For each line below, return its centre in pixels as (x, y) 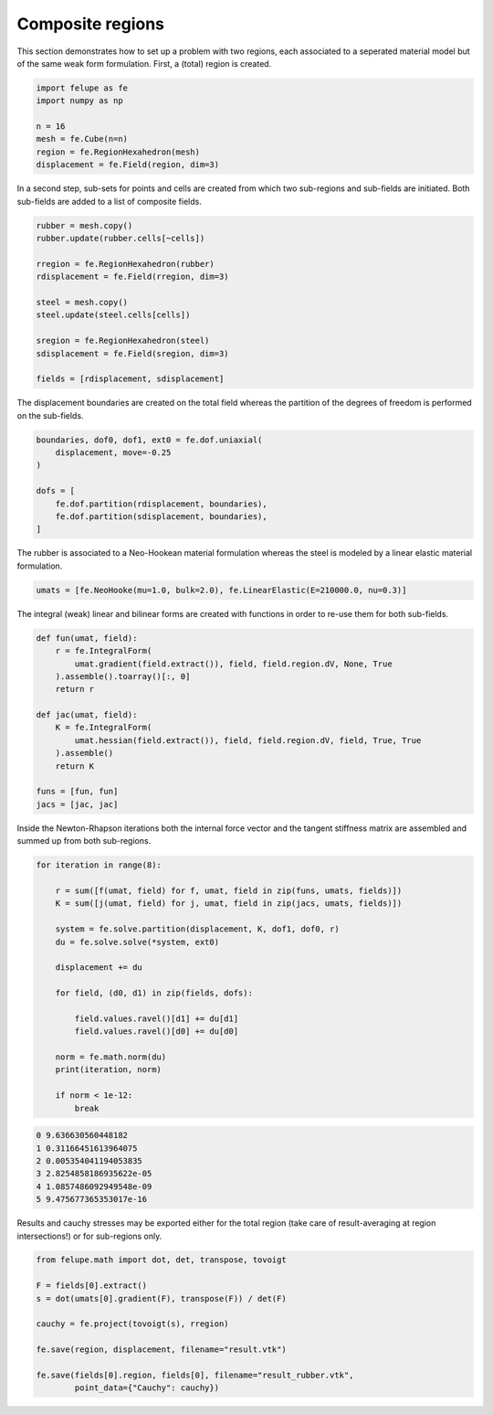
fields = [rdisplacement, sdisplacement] (130, 379)
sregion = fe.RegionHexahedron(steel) (123, 341)
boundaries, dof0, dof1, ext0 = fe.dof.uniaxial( (149, 440)
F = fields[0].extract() (92, 1286)
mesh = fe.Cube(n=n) (82, 139)
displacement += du (99, 968)
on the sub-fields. (50, 415)
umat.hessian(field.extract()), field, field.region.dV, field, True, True (248, 740)
